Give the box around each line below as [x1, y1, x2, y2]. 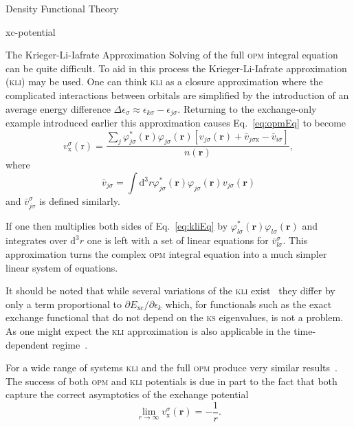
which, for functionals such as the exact [165, 296, 332, 311]
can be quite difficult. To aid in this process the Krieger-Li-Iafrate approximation [5, 61, 347, 75]
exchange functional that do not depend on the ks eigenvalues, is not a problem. [5, 310, 344, 325]
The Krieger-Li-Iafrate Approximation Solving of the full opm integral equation [5, 47, 338, 62]
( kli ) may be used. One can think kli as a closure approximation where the [5, 74, 323, 89]
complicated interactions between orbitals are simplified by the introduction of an [5, 87, 349, 102]
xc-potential [5, 24, 56, 39]
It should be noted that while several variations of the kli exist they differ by [5, 283, 335, 298]
